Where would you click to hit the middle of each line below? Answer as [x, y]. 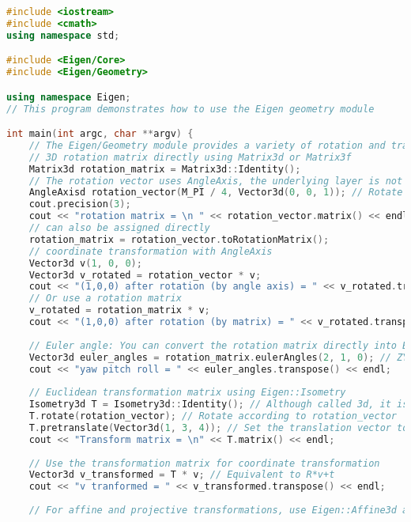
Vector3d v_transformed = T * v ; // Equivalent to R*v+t [182, 475]
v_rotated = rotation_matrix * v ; [119, 310]
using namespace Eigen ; [69, 97]
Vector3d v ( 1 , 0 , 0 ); [85, 263]
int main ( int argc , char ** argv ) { [100, 134]
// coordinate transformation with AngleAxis [151, 251]
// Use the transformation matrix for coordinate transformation [204, 463]
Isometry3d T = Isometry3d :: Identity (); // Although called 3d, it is [219, 405]
